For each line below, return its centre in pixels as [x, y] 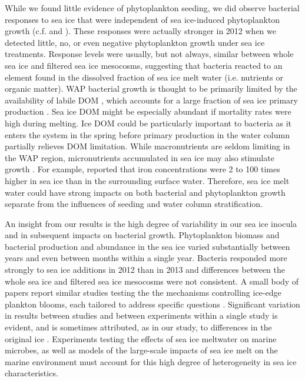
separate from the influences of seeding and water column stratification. [134, 204]
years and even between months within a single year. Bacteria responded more [146, 258]
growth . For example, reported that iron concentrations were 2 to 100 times [142, 169]
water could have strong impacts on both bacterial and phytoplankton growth [145, 192]
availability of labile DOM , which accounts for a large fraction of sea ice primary [151, 100]
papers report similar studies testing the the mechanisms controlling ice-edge [143, 293]
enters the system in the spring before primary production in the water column [147, 134]
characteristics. [32, 373]
